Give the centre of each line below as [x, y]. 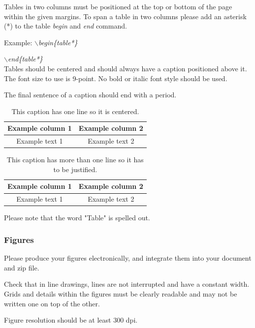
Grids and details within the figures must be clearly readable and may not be [121, 294]
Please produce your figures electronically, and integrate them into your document [128, 258]
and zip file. [22, 267]
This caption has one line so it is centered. [75, 111]
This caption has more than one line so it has [75, 160]
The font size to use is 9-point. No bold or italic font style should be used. [116, 78]
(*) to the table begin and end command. [65, 26]
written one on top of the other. [52, 303]
